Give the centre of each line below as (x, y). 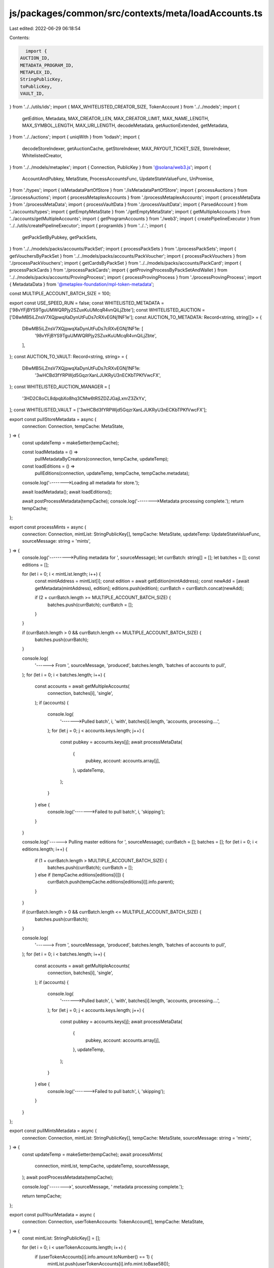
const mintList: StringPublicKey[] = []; (61, 1238)
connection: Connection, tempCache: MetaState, (73, 426)
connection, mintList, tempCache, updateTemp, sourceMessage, (102, 1166)
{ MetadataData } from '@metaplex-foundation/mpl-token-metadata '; (82, 285)
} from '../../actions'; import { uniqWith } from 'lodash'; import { (75, 137)
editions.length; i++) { (45, 849)
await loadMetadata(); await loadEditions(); (67, 492)
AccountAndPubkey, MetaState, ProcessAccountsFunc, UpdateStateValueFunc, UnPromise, (118, 179)
